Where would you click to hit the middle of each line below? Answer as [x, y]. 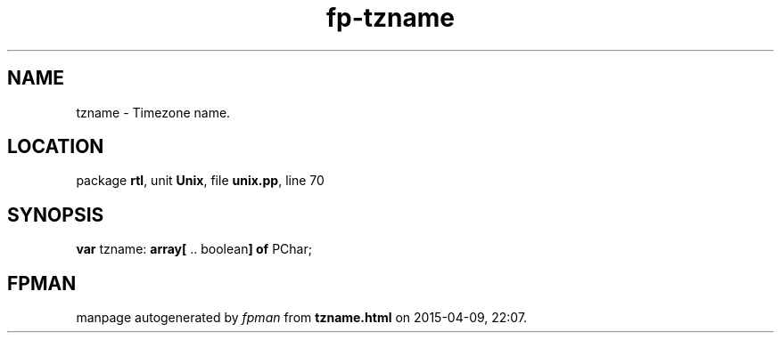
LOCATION [56, 147]
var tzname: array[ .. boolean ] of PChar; [194, 249]
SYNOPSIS [56, 215]
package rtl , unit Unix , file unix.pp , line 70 [200, 181]
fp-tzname [390, 18]
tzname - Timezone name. [153, 112]
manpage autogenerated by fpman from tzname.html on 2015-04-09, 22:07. [302, 318]
